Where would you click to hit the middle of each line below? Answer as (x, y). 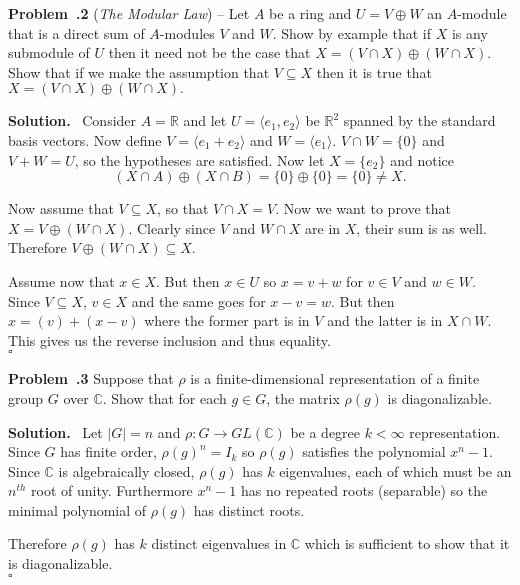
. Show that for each (164, 397)
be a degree (325, 431)
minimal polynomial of (77, 509)
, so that (183, 208)
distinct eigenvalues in (219, 543)
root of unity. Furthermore (112, 490)
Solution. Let (55, 431)
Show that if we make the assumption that (139, 71)
